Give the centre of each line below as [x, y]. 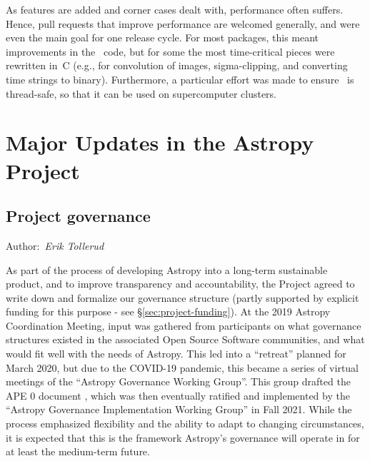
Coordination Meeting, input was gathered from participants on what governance [184, 325]
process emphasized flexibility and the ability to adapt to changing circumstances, [185, 424]
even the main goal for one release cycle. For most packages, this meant [162, 37]
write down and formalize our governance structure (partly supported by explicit [182, 297]
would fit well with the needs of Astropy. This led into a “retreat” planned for [176, 354]
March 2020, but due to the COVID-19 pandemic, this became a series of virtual [182, 367]
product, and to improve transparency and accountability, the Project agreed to [180, 284]
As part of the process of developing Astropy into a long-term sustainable [167, 269]
